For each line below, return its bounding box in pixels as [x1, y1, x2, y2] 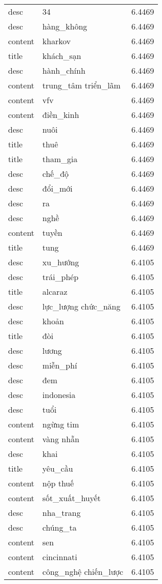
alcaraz [42, 286, 68, 297]
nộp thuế [42, 477, 74, 489]
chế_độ [42, 168, 69, 179]
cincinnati [42, 551, 78, 563]
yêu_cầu [42, 463, 73, 474]
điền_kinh [42, 109, 79, 120]
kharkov [42, 35, 71, 47]
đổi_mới [42, 182, 73, 194]
